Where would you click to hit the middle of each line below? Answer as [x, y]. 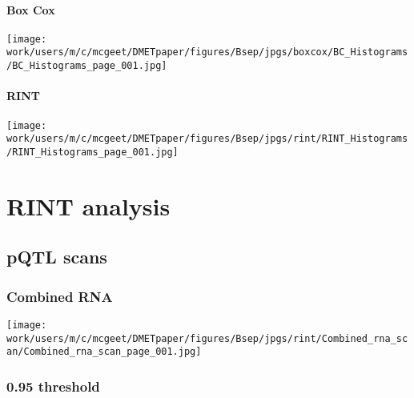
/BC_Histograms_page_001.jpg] [87, 66]
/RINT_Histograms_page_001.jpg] [92, 152]
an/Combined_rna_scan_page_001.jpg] [104, 352]
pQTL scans [57, 257]
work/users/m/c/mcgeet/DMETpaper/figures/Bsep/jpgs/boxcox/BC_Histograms [207, 52]
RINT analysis [88, 205]
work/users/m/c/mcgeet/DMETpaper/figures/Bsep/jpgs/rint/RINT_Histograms [207, 139]
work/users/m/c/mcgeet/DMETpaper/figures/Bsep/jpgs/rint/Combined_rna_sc [207, 338]
